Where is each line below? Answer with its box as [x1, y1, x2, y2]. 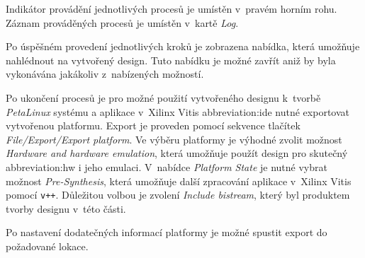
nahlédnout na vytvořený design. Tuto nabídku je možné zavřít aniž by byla [6, 52, 336, 67]
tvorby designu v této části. [6, 201, 126, 216]
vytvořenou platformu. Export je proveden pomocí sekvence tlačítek [6, 118, 301, 133]
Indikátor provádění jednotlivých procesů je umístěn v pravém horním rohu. [6, 1, 337, 16]
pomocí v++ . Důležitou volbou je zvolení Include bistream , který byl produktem [6, 187, 350, 202]
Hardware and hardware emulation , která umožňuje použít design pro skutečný [6, 146, 348, 160]
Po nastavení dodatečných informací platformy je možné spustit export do [6, 225, 327, 240]
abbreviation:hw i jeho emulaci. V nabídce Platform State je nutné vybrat [6, 159, 327, 174]
